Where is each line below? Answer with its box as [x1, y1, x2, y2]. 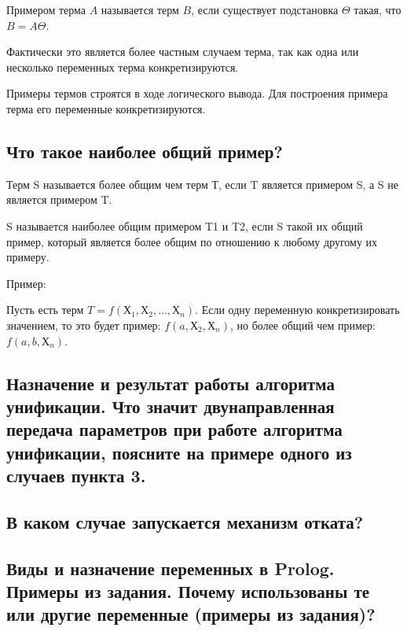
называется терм [101, 2, 179, 17]
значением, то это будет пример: [6, 316, 161, 333]
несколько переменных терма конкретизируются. [6, 58, 239, 75]
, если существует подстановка [191, 2, 339, 17]
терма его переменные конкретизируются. [6, 100, 206, 116]
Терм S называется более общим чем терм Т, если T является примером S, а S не [6, 175, 399, 192]
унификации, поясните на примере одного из [6, 440, 352, 464]
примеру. [6, 249, 49, 265]
